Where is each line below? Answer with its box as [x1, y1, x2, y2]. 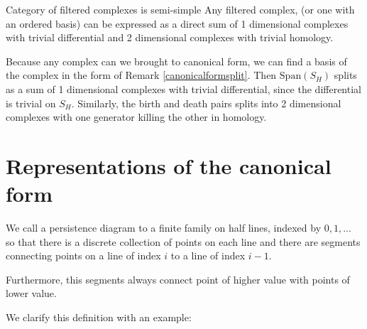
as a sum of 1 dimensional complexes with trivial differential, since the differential [6, 81, 361, 96]
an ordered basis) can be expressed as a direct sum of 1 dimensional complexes [6, 16, 349, 31]
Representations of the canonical [6, 151, 332, 180]
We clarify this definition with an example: [6, 310, 192, 325]
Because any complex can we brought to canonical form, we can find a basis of [6, 53, 347, 68]
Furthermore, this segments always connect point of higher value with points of [6, 271, 350, 286]
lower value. [6, 286, 57, 301]
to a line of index [170, 248, 246, 263]
